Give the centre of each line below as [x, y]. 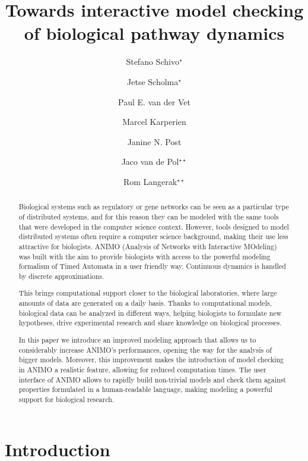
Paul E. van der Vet [154, 101]
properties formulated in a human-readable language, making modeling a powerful [145, 389]
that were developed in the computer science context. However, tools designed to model [154, 226]
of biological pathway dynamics [154, 33]
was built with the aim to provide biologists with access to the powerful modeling [145, 256]
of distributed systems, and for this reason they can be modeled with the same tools [149, 216]
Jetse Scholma [153, 81]
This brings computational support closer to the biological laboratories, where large [148, 293]
